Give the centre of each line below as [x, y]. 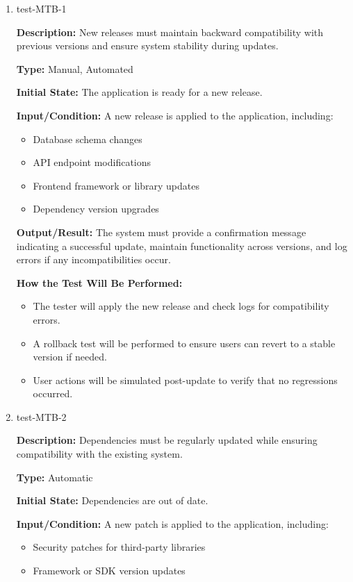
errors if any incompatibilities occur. [93, 259]
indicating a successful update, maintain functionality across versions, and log [182, 246]
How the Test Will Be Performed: [99, 282]
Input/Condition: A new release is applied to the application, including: [175, 115]
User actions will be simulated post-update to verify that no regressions [185, 380]
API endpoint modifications [92, 162]
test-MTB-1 [41, 8]
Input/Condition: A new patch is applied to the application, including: [172, 523]
